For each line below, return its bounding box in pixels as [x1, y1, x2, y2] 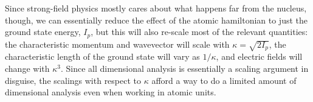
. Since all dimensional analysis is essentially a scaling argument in [60, 62, 309, 74]
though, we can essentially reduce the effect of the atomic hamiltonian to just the [5, 13, 308, 26]
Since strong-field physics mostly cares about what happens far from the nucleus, [5, 2, 307, 14]
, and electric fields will [216, 50, 303, 63]
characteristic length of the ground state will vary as [5, 50, 200, 63]
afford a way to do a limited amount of [151, 74, 297, 86]
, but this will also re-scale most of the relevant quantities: [91, 25, 308, 38]
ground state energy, [5, 25, 81, 38]
